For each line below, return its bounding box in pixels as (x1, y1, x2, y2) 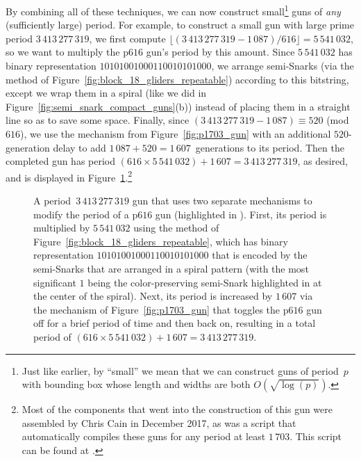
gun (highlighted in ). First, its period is (155, 207, 327, 221)
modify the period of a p (33, 207, 138, 221)
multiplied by (33, 220, 90, 235)
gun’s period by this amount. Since (146, 45, 295, 59)
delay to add (53, 140, 106, 154)
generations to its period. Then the (195, 140, 344, 154)
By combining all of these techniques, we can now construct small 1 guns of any (6, 2, 341, 18)
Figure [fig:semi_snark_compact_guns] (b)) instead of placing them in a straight (6, 99, 351, 113)
